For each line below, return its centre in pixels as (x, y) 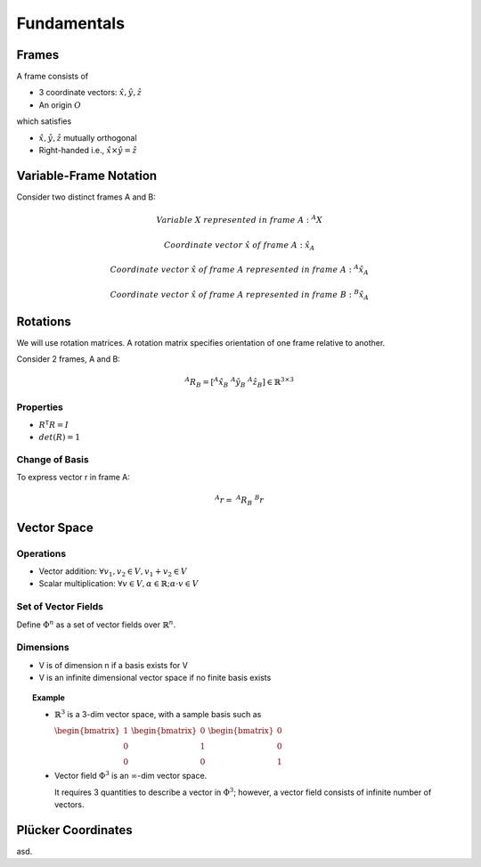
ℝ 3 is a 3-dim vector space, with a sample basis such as (158, 714)
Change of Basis (53, 459)
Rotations (44, 321)
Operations (41, 553)
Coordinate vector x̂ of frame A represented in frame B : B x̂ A (240, 295)
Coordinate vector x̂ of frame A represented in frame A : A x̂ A (239, 270)
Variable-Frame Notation (87, 175)
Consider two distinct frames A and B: (86, 197)
